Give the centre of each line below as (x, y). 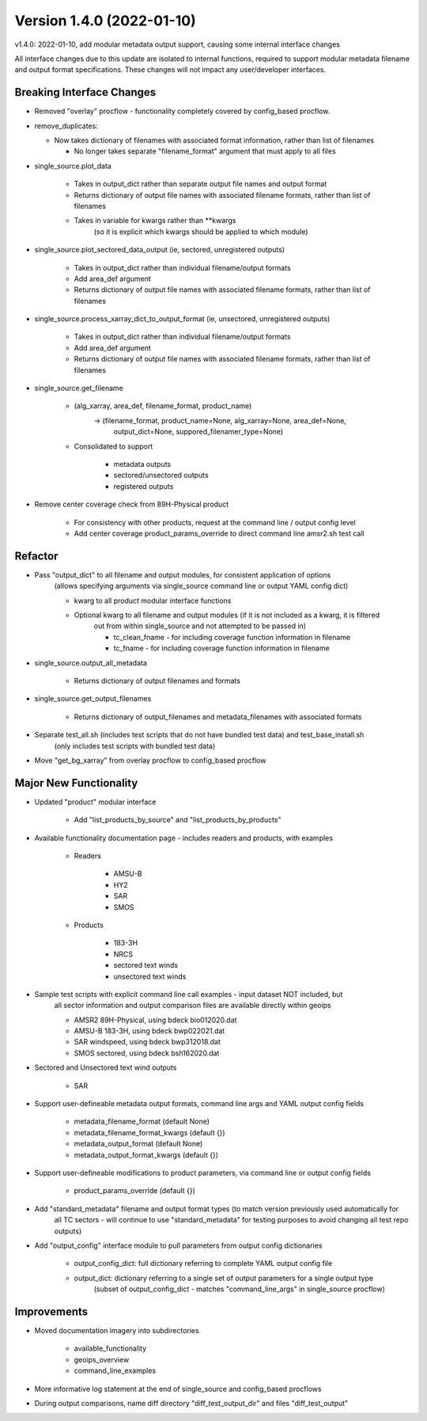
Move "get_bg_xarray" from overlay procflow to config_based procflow (150, 760)
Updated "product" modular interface (95, 801)
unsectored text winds (150, 976)
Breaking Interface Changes (85, 92)
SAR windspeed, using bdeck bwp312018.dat (147, 1042)
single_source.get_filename (79, 388)
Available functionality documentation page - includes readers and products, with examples (184, 838)
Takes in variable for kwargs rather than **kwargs (155, 221)
